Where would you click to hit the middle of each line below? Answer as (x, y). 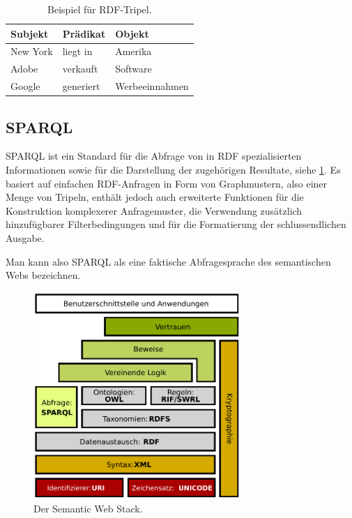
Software (133, 69)
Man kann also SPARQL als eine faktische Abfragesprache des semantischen (168, 261)
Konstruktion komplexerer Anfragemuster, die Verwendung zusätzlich (154, 210)
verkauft (80, 69)
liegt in (77, 51)
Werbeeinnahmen (152, 86)
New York (32, 51)
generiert (81, 86)
